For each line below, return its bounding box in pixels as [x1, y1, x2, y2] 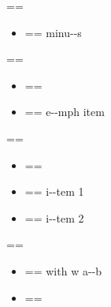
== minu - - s [24, 24, 82, 40]
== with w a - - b [24, 262, 102, 279]
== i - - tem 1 [24, 183, 84, 200]
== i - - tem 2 [24, 209, 84, 226]
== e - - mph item [24, 103, 105, 120]
